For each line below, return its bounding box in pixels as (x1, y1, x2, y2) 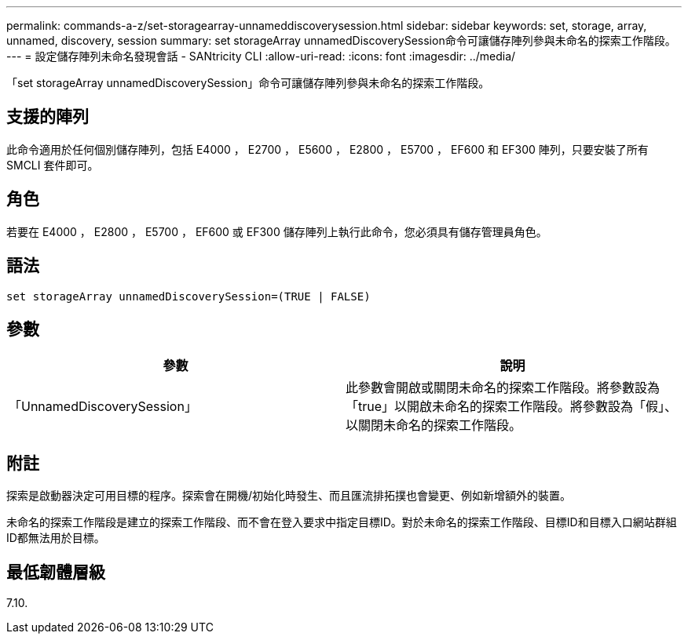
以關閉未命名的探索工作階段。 (346, 417, 522, 434)
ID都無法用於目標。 (6, 531, 105, 545)
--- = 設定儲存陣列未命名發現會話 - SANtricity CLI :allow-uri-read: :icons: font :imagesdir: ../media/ (6, 49, 516, 63)
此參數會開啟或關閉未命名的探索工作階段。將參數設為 (346, 380, 661, 396)
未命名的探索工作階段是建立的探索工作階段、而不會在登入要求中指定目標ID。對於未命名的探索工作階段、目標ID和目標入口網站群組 (6, 515, 677, 529)
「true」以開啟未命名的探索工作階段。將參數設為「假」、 (346, 398, 678, 415)
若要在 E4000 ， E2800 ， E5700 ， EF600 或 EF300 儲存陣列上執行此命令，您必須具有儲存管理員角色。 (6, 224, 547, 238)
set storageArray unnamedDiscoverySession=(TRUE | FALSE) (6, 289, 371, 303)
